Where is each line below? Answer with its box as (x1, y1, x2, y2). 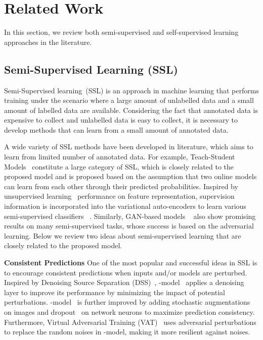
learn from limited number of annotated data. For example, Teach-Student (4, 151, 235, 162)
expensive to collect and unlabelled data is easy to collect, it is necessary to (4, 115, 238, 125)
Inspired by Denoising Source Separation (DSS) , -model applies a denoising (4, 277, 244, 288)
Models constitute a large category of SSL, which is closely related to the (4, 161, 234, 172)
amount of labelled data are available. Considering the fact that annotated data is (4, 104, 258, 115)
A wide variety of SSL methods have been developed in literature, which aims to (4, 141, 253, 152)
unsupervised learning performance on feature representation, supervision (4, 191, 235, 201)
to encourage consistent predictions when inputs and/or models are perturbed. (4, 267, 247, 277)
